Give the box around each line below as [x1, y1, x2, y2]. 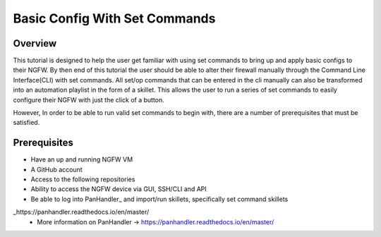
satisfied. [13, 119, 40, 127]
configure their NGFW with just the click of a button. [13, 95, 165, 104]
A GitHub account [30, 165, 83, 174]
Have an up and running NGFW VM [30, 155, 133, 164]
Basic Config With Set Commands [13, 11, 216, 26]
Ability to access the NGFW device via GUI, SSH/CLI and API [30, 185, 207, 193]
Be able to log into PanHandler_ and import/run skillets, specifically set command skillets [30, 195, 289, 203]
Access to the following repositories [30, 175, 135, 183]
